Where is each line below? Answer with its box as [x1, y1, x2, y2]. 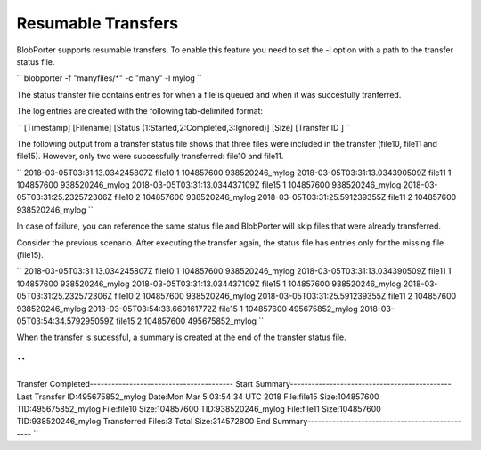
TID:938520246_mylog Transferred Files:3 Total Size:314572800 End [16, 416, 271, 427]
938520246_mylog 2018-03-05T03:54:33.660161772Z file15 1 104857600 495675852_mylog [16, 303, 358, 314]
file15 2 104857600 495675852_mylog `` [116, 316, 265, 326]
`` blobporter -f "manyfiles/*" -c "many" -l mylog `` [16, 73, 203, 84]
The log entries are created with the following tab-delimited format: [16, 106, 263, 117]
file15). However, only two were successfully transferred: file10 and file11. [16, 151, 284, 162]
